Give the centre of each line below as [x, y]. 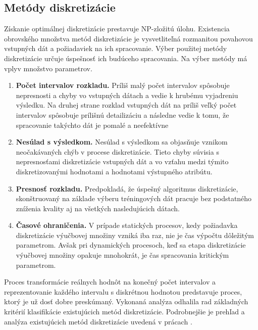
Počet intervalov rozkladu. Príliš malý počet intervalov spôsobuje [123, 85]
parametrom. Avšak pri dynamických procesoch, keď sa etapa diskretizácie [131, 245]
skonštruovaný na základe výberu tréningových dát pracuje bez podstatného [134, 198]
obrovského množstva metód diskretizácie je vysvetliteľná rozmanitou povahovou [128, 38]
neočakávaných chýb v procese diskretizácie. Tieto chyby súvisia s [117, 151]
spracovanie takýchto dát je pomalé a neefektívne [92, 125]
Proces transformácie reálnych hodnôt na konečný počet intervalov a [110, 282]
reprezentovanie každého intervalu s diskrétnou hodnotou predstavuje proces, [123, 291]
